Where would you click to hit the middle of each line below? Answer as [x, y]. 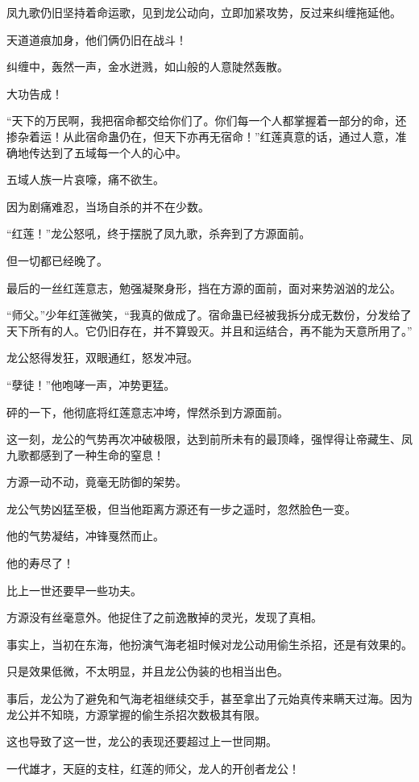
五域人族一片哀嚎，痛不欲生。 [85, 179]
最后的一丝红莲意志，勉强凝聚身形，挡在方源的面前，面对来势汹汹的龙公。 [204, 287]
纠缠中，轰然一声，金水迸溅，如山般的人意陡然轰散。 [147, 67]
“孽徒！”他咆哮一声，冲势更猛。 [91, 384]
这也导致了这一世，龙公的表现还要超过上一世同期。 [142, 741]
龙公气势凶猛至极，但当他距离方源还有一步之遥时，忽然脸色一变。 [181, 508]
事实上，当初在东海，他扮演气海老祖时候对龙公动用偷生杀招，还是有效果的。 [209, 644]
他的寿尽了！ [40, 563]
